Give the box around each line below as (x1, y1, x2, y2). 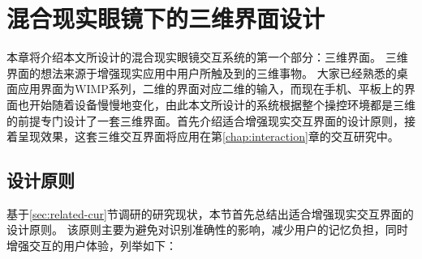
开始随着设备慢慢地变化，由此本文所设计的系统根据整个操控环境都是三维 (28, 96, 416, 113)
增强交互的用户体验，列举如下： (6, 237, 177, 254)
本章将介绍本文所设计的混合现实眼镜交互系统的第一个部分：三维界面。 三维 (6, 49, 408, 66)
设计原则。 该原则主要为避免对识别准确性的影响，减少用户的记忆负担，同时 (6, 221, 408, 238)
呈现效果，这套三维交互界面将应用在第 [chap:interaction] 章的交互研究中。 (17, 128, 399, 145)
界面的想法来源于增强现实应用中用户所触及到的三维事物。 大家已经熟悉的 (6, 64, 397, 81)
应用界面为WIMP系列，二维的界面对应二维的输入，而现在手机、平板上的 (17, 80, 404, 97)
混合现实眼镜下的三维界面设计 (6, 2, 325, 35)
